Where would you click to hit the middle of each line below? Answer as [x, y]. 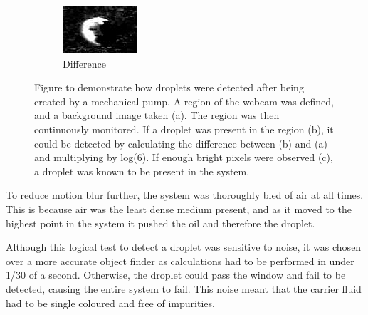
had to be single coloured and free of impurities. [110, 303]
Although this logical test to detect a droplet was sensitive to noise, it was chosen [184, 247]
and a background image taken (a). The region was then [157, 115]
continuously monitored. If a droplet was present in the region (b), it [184, 129]
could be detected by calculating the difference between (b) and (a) [181, 143]
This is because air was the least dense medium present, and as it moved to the [179, 208]
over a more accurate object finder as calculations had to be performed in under [180, 260]
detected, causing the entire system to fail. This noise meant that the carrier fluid [184, 288]
